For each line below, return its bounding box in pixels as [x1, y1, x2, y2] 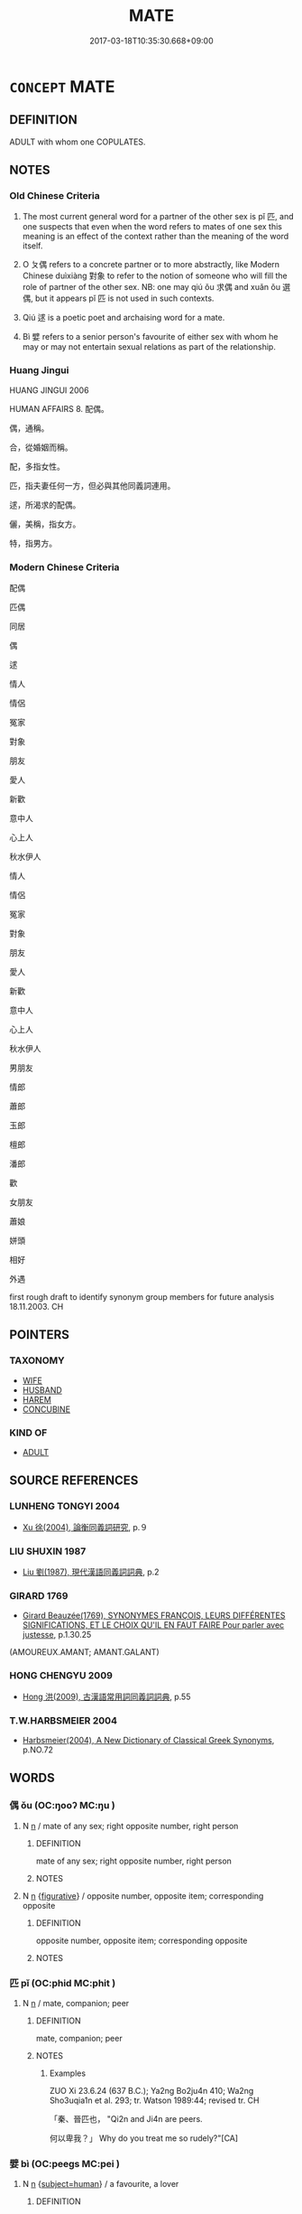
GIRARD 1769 [9, 1589, 69, 1602]
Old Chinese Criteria [9, 190, 101, 202]
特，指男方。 [9, 537, 57, 548]
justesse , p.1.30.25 [22, 1630, 92, 1640]
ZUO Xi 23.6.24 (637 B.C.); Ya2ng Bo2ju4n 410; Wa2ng [49, 2085, 254, 2096]
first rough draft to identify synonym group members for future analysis [9, 1292, 275, 1303]
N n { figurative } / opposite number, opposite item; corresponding [22, 1890, 264, 1901]
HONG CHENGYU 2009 [9, 1669, 113, 1682]
